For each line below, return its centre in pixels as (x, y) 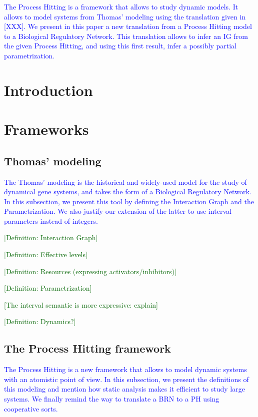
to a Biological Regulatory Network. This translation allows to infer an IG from (126, 36)
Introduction (48, 90)
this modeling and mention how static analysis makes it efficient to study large (124, 389)
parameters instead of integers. (51, 220)
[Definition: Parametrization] (48, 288)
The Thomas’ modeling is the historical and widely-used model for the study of (125, 182)
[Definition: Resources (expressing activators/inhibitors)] (90, 271)
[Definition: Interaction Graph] (51, 237)
